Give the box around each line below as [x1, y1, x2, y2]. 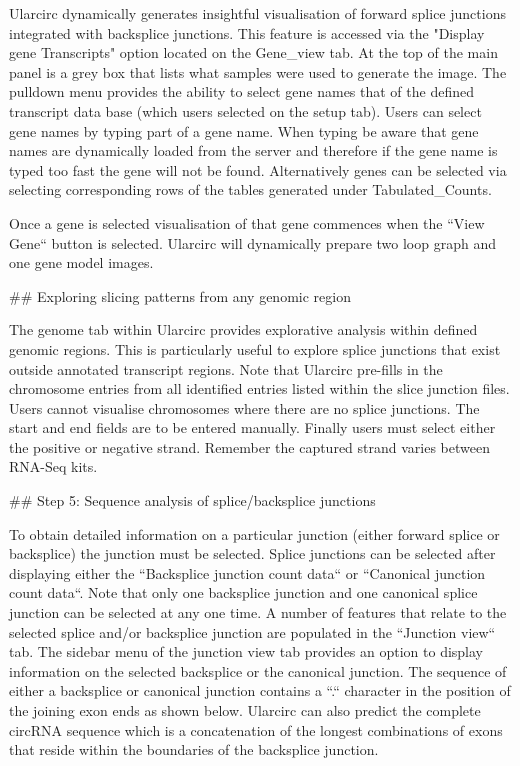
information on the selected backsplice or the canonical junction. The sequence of [9, 660, 507, 681]
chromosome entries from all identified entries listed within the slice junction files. [9, 378, 510, 399]
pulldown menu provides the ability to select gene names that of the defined [9, 81, 474, 102]
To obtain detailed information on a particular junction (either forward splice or [9, 523, 500, 544]
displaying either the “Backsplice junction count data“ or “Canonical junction [9, 562, 486, 583]
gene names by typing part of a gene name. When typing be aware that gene [9, 120, 479, 141]
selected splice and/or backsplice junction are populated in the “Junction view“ [9, 621, 496, 642]
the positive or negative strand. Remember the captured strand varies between [9, 436, 490, 457]
